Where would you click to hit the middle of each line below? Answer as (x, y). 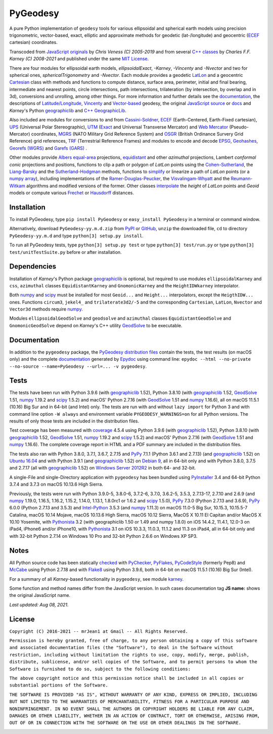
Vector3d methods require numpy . (46, 309)
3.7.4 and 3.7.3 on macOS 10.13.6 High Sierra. (56, 484)
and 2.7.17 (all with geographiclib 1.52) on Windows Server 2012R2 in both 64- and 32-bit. (103, 468)
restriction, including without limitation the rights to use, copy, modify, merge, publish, (129, 655)
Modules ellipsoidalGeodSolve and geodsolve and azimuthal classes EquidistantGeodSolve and (120, 318)
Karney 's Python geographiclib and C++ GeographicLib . (68, 110)
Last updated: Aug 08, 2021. (39, 605)
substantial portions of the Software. (59, 685)
